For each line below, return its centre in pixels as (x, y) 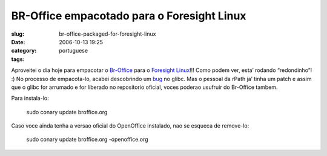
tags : (18, 59)
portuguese (73, 51)
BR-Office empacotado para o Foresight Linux (129, 16)
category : (24, 51)
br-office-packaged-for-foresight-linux (107, 34)
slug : (18, 34)
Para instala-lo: (30, 98)
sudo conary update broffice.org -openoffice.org (87, 140)
